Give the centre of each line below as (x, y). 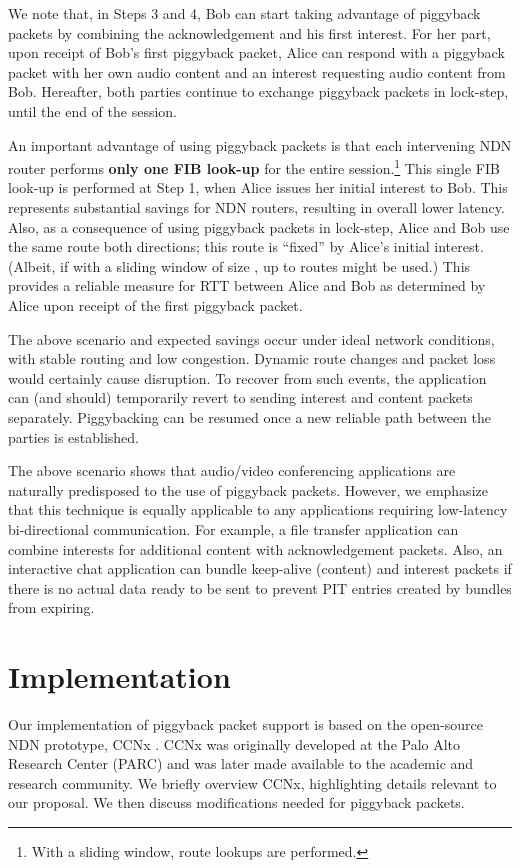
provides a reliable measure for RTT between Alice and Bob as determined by (247, 285)
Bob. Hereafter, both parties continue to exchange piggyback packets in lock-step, (258, 91)
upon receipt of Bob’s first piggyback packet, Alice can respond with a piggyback (256, 52)
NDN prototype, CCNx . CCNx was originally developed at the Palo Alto (234, 743)
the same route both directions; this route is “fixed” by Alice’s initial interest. (246, 246)
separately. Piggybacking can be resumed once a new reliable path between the (250, 416)
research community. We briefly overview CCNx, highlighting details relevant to (252, 782)
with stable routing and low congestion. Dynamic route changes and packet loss (252, 358)
